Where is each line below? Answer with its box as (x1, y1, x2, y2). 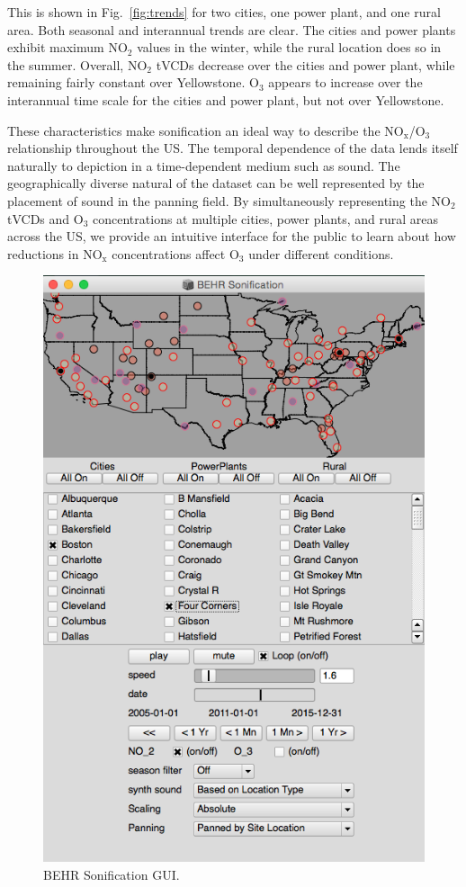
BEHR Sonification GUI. (43, 865, 180, 884)
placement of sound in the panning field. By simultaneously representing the (7, 191, 427, 210)
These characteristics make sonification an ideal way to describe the (7, 121, 381, 139)
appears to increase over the (268, 73, 423, 92)
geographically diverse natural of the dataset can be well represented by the (7, 174, 425, 193)
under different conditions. (248, 244, 394, 263)
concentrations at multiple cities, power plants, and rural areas (93, 209, 438, 228)
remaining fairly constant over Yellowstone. (7, 73, 246, 92)
